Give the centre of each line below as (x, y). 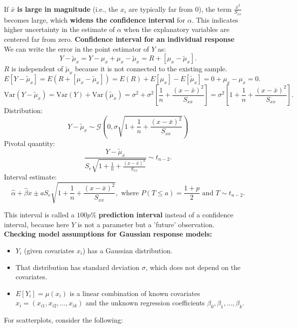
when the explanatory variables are (177, 29)
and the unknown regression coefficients (145, 303)
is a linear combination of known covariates (135, 293)
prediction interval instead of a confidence (166, 215)
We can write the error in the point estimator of (77, 48)
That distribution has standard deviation (77, 267)
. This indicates (215, 19)
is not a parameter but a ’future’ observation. (146, 224)
